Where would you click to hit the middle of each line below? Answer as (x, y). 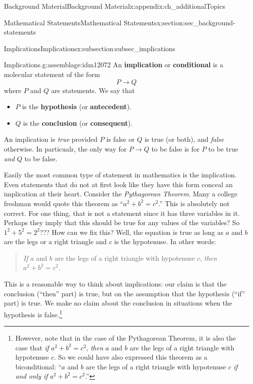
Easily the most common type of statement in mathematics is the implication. (120, 175)
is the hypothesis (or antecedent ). (77, 106)
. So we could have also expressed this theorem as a (131, 357)
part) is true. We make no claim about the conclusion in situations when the (118, 303)
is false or (120, 139)
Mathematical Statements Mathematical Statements (81, 22)
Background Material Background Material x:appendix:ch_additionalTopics (115, 6)
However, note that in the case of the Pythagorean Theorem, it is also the (126, 338)
